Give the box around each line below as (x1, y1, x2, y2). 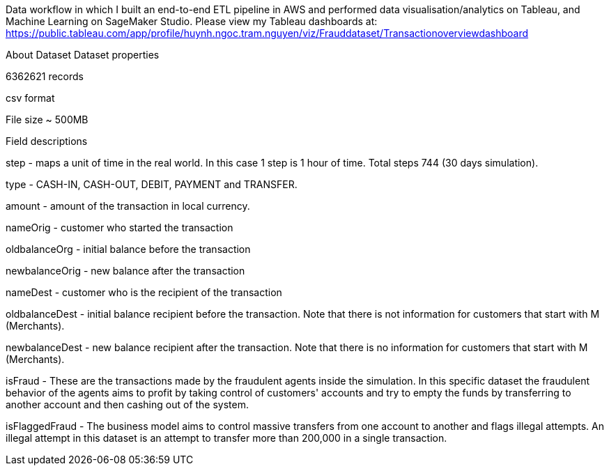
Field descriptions (6, 135, 88, 147)
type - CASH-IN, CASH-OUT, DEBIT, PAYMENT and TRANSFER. (6, 178, 298, 190)
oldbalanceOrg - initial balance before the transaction (6, 243, 251, 255)
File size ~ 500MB (6, 114, 88, 125)
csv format (6, 92, 55, 104)
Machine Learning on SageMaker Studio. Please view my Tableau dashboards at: (6, 15, 378, 27)
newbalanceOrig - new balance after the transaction (6, 265, 245, 277)
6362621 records (6, 70, 84, 82)
